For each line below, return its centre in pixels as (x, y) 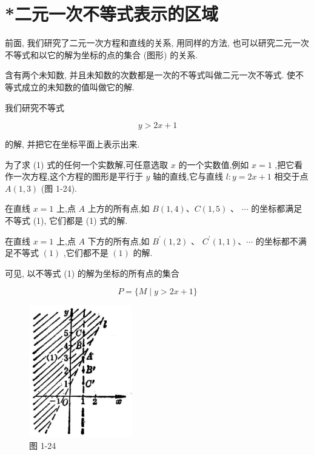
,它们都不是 (86, 253)
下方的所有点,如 (119, 241)
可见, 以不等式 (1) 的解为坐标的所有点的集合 (92, 273)
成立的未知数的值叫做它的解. (78, 86)
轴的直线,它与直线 (188, 176)
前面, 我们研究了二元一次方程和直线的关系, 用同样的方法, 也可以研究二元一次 (157, 43)
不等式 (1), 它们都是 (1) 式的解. (66, 221)
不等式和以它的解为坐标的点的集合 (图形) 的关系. (102, 54)
